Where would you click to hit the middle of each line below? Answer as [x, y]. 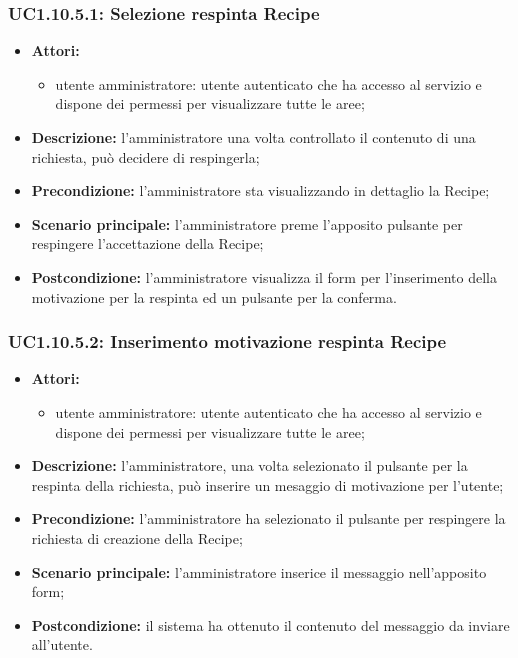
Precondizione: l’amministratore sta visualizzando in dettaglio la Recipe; [260, 190]
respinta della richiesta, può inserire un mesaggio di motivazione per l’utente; [267, 484]
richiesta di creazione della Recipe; [137, 537]
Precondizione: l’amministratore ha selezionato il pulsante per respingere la [268, 518]
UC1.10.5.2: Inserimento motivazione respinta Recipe [227, 341]
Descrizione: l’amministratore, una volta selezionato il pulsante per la [249, 465]
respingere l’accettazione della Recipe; [147, 243]
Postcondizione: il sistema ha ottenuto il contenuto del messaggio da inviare [270, 624]
